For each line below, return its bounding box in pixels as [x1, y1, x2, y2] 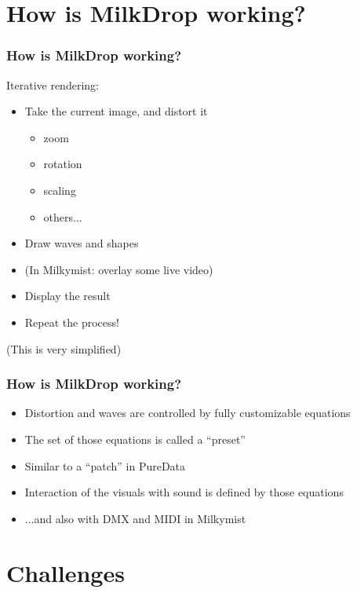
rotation [43, 156, 82, 172]
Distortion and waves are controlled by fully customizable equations [24, 404, 351, 421]
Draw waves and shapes [24, 235, 139, 251]
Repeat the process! [24, 313, 119, 330]
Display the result [24, 287, 111, 304]
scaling [43, 181, 76, 198]
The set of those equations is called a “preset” [24, 430, 246, 447]
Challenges [6, 556, 125, 588]
